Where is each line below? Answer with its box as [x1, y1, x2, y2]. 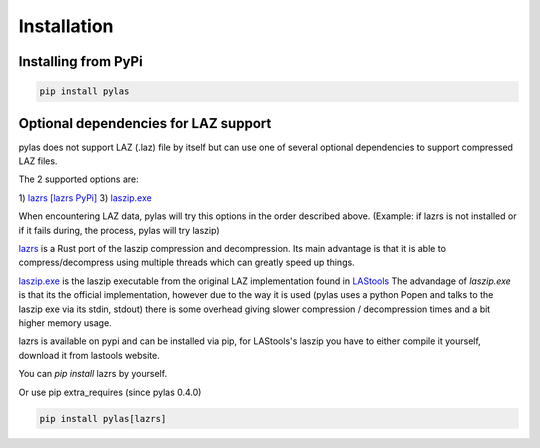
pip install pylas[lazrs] [39, 413, 167, 424]
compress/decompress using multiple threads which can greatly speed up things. [18, 256, 355, 269]
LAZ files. [18, 155, 58, 167]
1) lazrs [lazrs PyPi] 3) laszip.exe [18, 191, 152, 204]
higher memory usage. [18, 316, 112, 329]
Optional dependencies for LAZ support [18, 115, 272, 132]
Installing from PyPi [18, 53, 144, 70]
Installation [18, 15, 114, 37]
